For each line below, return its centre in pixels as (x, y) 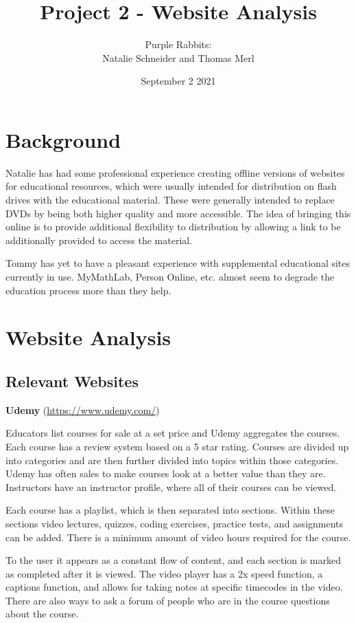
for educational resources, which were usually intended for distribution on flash (171, 186)
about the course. (42, 614)
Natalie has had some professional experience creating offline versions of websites (175, 172)
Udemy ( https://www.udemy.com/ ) (83, 409)
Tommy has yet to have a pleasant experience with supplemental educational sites (178, 263)
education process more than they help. (88, 290)
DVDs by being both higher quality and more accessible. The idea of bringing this (178, 213)
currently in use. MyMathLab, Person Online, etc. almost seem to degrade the (170, 276)
